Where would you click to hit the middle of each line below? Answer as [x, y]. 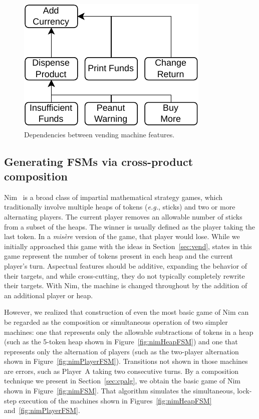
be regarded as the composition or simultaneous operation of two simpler [116, 322]
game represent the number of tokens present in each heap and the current [118, 256]
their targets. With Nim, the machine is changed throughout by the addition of [126, 285]
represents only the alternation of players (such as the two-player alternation [121, 351]
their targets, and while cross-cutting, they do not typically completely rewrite [124, 275]
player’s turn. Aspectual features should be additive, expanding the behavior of [126, 265]
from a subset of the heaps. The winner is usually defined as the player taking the [130, 226]
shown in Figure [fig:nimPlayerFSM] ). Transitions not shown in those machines [126, 361]
